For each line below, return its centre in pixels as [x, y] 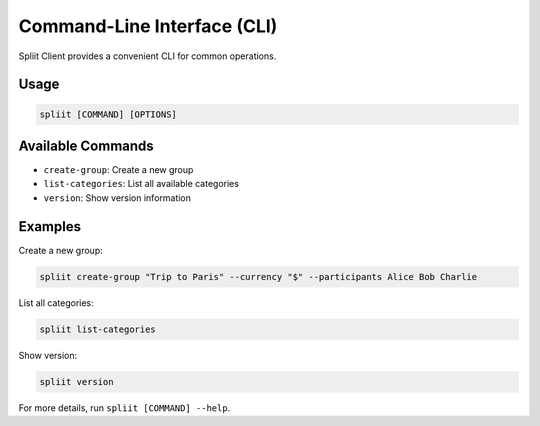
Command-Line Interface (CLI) [148, 26]
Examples [50, 226]
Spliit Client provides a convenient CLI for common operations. [147, 56]
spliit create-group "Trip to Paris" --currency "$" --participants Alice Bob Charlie [258, 276]
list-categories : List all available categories [141, 184]
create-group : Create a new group [118, 170]
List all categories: [56, 302]
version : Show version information [117, 197]
